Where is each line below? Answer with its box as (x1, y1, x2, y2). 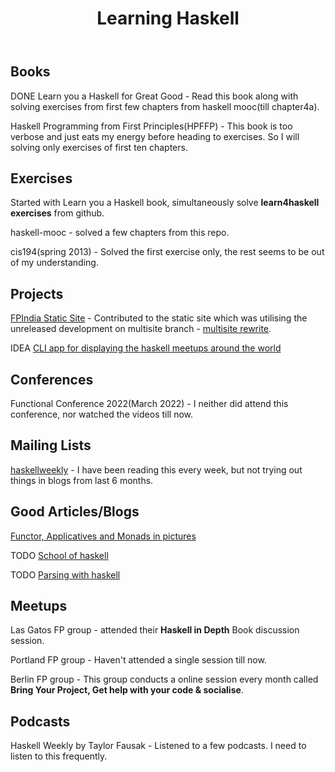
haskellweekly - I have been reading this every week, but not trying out (10, 463, 303, 476)
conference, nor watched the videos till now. (10, 408, 194, 421)
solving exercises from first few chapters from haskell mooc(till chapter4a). (10, 100, 320, 112)
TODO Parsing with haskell (10, 568, 121, 581)
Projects (10, 285, 64, 302)
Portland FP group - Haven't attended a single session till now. (10, 654, 267, 666)
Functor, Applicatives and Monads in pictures (10, 530, 197, 542)
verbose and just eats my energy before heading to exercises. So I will (10, 130, 300, 142)
